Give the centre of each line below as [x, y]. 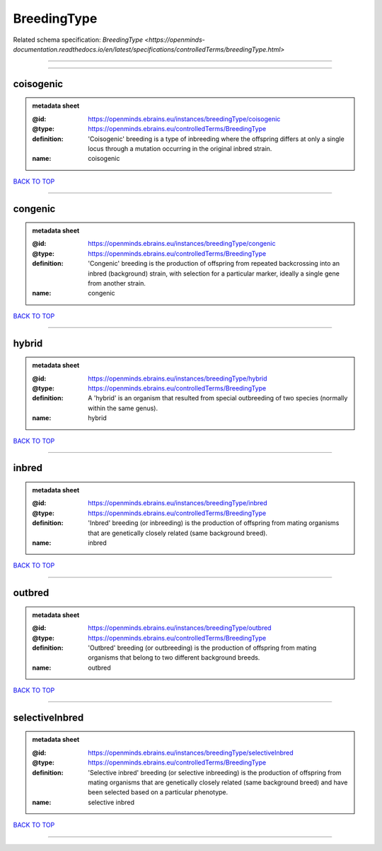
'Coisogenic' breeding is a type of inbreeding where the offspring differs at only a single [216, 139]
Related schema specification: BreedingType [78, 40]
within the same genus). [123, 408]
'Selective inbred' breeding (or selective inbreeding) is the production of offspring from [215, 772]
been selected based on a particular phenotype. [158, 792]
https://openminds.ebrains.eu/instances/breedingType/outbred [180, 628]
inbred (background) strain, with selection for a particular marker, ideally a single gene [214, 274]
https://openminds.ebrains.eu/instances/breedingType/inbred [178, 503]
